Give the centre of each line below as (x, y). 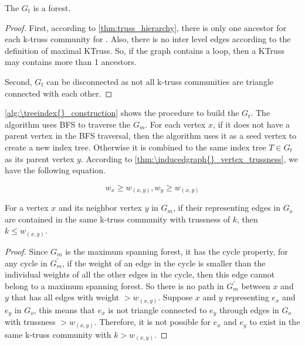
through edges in (249, 309)
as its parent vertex (40, 158)
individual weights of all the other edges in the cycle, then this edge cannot (140, 274)
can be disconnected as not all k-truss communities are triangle (160, 81)
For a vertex (27, 208)
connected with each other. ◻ (59, 93)
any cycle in (26, 263)
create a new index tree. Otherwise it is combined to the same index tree (135, 147)
